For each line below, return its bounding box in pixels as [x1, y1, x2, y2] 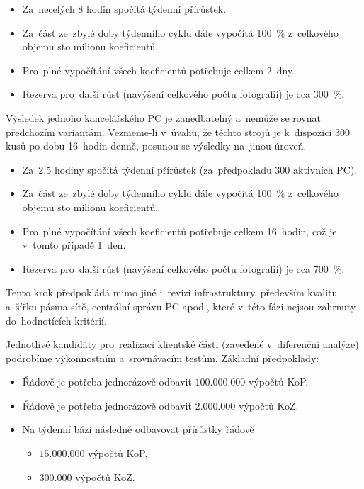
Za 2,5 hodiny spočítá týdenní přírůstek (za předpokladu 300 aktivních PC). [22, 162, 358, 176]
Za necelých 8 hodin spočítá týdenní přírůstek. [22, 1, 227, 16]
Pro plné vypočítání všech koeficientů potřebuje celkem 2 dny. [22, 62, 295, 77]
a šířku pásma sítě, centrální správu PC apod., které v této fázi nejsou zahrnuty [6, 298, 356, 313]
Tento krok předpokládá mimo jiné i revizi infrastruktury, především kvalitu [6, 285, 338, 300]
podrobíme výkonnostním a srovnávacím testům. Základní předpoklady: [6, 350, 319, 365]
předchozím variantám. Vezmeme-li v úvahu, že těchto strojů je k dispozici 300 [6, 124, 350, 139]
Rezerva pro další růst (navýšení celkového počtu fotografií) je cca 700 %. [22, 261, 345, 276]
